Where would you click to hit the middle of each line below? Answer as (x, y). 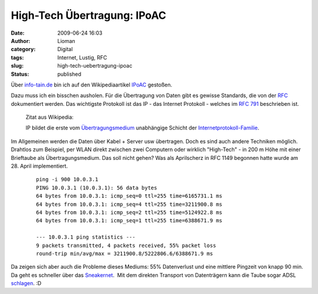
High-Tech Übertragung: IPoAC (89, 15)
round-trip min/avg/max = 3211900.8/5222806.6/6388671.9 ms (125, 253)
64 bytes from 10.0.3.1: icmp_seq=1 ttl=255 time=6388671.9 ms (129, 221)
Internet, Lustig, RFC (82, 57)
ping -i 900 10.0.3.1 (67, 180)
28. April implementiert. (39, 166)
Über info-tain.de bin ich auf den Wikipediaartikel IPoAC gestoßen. (92, 85)
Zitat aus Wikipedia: (49, 117)
